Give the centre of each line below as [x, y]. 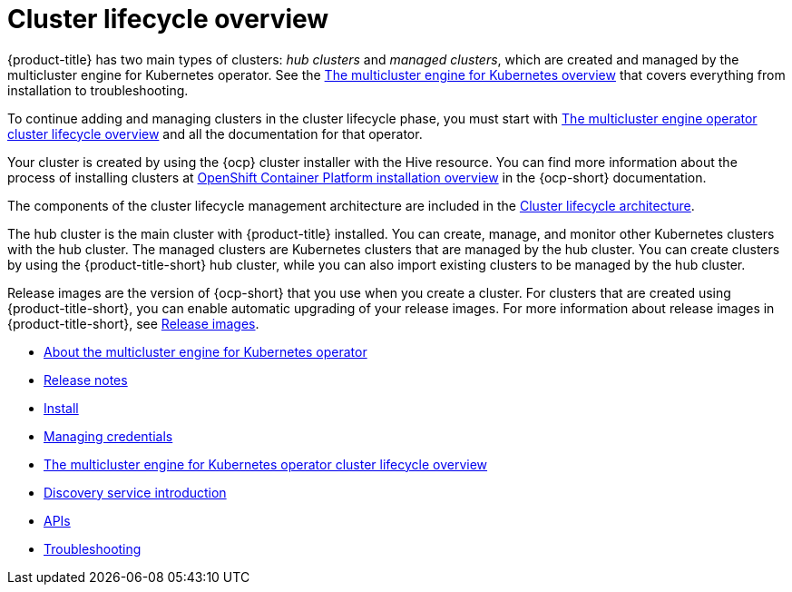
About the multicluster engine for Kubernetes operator [205, 351]
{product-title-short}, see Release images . [133, 323]
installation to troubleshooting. [98, 90]
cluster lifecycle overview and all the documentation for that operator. [215, 133]
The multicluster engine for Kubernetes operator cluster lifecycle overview [266, 464]
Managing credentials [108, 436]
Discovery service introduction [135, 492]
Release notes [86, 380]
